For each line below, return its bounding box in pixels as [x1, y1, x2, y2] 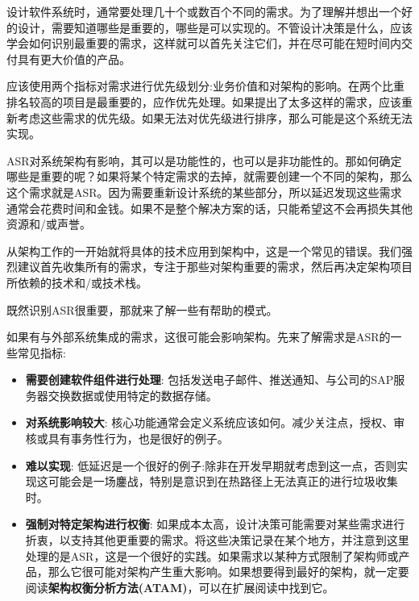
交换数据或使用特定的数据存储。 [48, 386, 218, 403]
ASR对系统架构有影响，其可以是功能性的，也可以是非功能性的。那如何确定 [6, 152, 402, 169]
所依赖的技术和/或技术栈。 [6, 273, 147, 290]
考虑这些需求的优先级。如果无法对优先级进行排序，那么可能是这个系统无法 [17, 109, 413, 126]
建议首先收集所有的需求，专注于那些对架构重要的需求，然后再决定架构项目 [17, 258, 413, 275]
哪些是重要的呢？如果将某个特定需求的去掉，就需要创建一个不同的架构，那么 [6, 168, 413, 185]
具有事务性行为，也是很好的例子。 [48, 430, 229, 447]
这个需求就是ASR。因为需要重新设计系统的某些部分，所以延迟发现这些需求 [6, 183, 402, 200]
